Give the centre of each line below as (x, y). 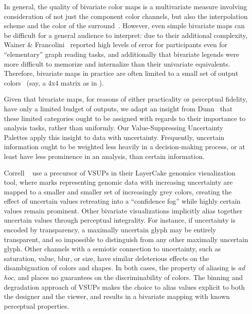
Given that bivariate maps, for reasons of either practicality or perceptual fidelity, (126, 99)
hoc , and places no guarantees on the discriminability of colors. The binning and (124, 277)
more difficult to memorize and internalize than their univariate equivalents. (117, 63)
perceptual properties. (36, 305)
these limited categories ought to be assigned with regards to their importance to (125, 118)
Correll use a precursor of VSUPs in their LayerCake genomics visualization (120, 172)
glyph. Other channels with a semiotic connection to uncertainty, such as (112, 249)
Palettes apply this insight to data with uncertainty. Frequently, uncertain (114, 137)
